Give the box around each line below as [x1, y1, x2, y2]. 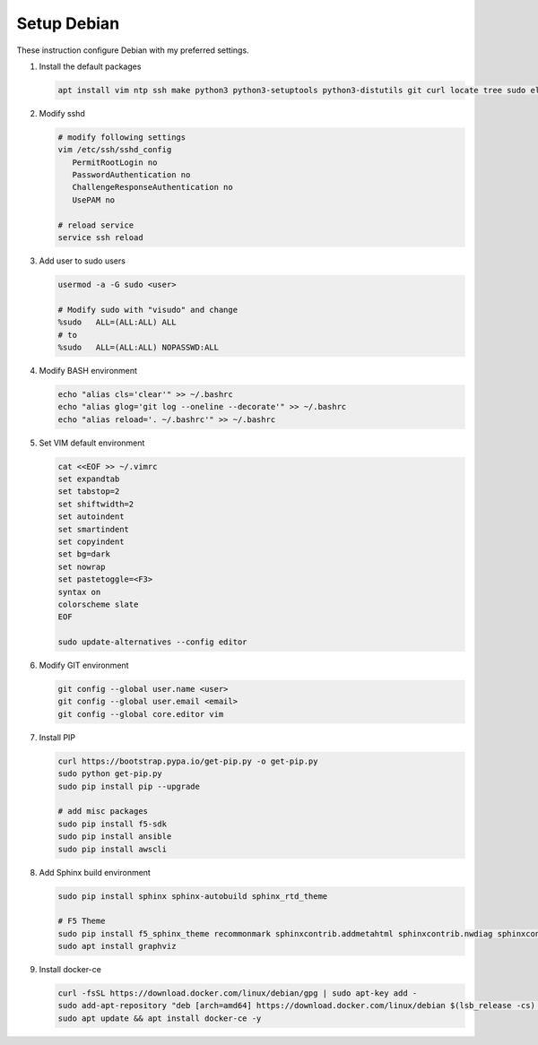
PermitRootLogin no [72, 157, 158, 168]
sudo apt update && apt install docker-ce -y [57, 1013, 262, 1023]
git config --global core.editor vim [57, 709, 224, 719]
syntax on [57, 587, 101, 597]
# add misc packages [57, 807, 148, 816]
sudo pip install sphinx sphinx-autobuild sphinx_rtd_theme [57, 891, 328, 901]
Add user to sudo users [39, 255, 126, 266]
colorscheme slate [57, 599, 139, 609]
